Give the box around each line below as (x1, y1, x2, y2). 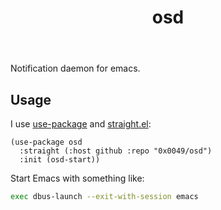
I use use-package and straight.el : (10, 118, 152, 130)
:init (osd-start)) (19, 155, 101, 165)
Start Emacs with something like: (10, 172, 145, 184)
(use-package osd (10, 137, 83, 147)
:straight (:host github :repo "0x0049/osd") (19, 146, 213, 156)
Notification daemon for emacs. (10, 62, 141, 75)
